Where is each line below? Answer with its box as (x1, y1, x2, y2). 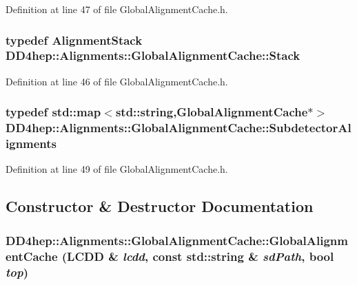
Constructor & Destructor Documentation (6, 196, 314, 217)
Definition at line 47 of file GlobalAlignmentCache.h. (6, 2, 228, 16)
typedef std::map (6, 103, 101, 120)
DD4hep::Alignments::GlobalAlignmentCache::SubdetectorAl (6, 119, 351, 136)
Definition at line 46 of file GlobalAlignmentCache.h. (6, 74, 228, 88)
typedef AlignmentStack (6, 31, 143, 48)
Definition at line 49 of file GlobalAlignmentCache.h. (6, 162, 228, 176)
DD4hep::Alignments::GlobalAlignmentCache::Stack (6, 47, 300, 64)
